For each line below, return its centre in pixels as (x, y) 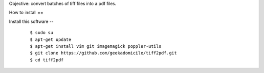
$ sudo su (42, 33)
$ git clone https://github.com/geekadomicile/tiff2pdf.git (103, 53)
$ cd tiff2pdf (47, 60)
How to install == (26, 13)
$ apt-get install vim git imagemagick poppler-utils (96, 46)
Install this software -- (31, 21)
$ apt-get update (51, 39)
